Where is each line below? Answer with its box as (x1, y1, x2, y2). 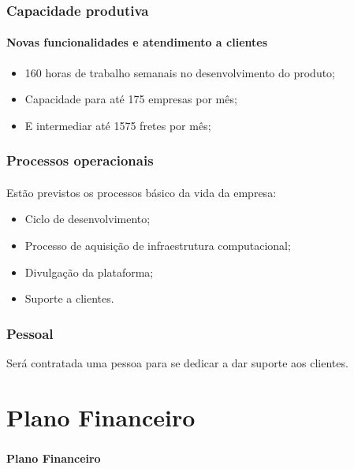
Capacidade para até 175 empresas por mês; (24, 91, 237, 107)
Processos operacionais (6, 151, 154, 170)
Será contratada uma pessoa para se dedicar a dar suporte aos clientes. (6, 355, 348, 371)
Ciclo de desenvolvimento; (24, 210, 151, 227)
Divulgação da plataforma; (24, 263, 154, 280)
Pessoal (6, 323, 54, 343)
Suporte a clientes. (24, 290, 114, 307)
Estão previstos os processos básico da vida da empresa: (6, 184, 277, 200)
